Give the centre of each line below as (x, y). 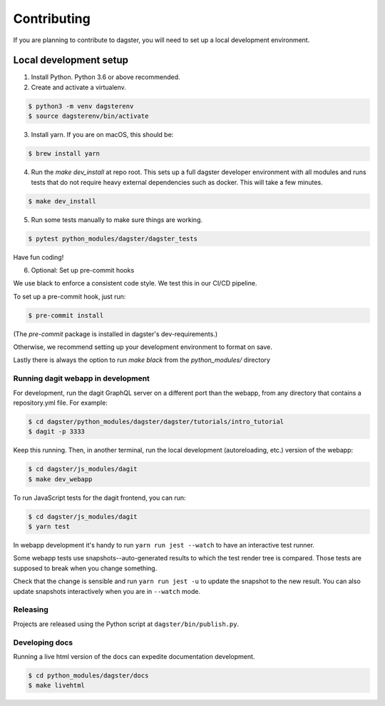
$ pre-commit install (66, 315)
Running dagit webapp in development (81, 378)
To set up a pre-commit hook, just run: (70, 296)
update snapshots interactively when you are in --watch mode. (107, 591)
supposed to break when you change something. (85, 568)
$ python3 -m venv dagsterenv (81, 106)
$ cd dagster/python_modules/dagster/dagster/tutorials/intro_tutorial (156, 422)
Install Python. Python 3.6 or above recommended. (106, 77)
